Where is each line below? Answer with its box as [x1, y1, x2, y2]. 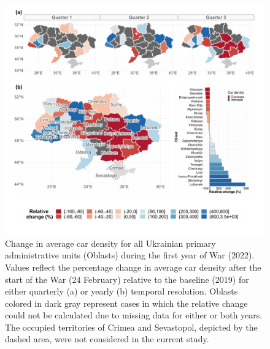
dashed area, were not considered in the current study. [5, 332, 209, 345]
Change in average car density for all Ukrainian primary [5, 236, 216, 249]
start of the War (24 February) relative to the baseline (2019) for [5, 272, 249, 285]
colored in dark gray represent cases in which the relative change [5, 296, 248, 309]
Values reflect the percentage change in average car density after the [5, 260, 261, 273]
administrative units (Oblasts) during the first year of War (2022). [5, 249, 255, 261]
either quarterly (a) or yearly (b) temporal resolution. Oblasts [5, 285, 238, 298]
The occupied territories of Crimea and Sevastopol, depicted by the [5, 320, 258, 333]
